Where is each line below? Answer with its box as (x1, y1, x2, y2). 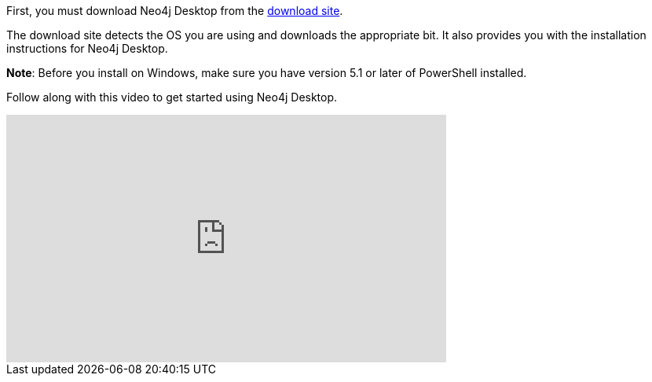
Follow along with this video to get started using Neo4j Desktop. (6, 90, 338, 104)
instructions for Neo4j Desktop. (6, 42, 168, 55)
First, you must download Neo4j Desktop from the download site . (6, 4, 343, 17)
